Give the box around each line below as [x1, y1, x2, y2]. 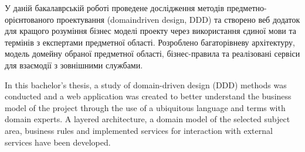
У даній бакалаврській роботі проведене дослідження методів [5, 2, 225, 13]
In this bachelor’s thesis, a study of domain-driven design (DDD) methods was [5, 78, 287, 91]
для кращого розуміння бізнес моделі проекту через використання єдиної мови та [5, 25, 296, 37]
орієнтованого [5, 13, 54, 25]
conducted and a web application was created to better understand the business [5, 90, 292, 102]
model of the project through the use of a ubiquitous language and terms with [5, 101, 286, 113]
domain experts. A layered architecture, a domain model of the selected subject [5, 113, 290, 125]
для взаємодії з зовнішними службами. [5, 58, 143, 71]
